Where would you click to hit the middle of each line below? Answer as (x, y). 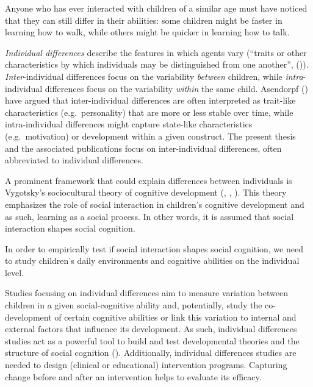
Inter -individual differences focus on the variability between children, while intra (154, 76)
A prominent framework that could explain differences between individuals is (149, 180)
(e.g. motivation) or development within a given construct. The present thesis (150, 136)
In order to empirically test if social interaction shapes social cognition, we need (154, 248)
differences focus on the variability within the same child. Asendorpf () (176, 88)
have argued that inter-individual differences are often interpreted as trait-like (150, 100)
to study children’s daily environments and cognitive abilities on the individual (152, 261)
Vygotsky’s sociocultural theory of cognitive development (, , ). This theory (146, 192)
